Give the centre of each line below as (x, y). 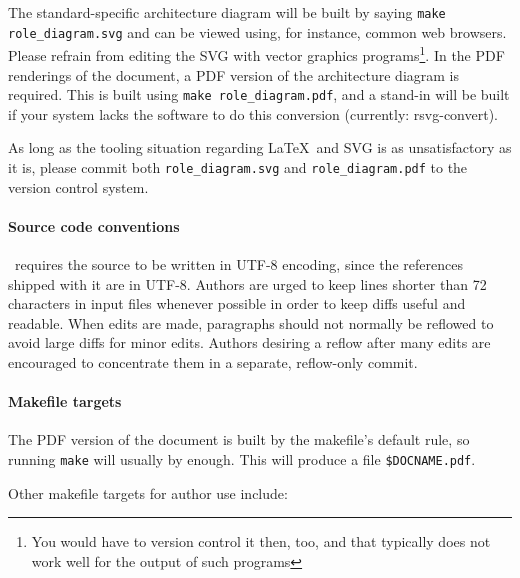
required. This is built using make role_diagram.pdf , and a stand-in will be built (259, 94)
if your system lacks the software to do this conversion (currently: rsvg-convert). (253, 113)
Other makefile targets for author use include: (148, 492)
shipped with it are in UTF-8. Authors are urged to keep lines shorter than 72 (247, 283)
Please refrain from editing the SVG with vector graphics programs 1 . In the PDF (256, 53)
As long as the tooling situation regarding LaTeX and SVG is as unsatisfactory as (260, 147)
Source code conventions (94, 225)
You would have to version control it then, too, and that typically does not (261, 541)
